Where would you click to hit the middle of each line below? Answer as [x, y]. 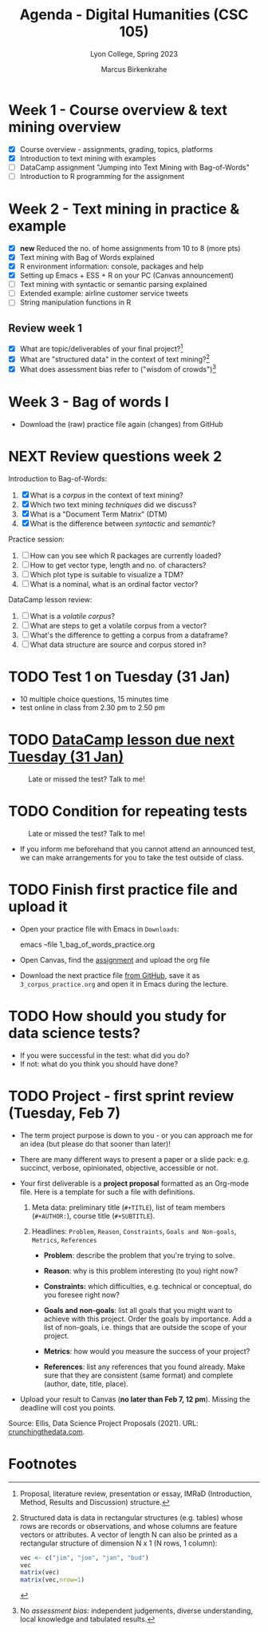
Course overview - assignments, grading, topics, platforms [116, 149]
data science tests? [75, 1033]
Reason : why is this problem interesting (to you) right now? [141, 1271]
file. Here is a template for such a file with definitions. [107, 1191]
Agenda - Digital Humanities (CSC [134, 15]
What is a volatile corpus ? [73, 616]
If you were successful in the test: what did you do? [104, 1055]
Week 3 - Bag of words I [89, 402]
